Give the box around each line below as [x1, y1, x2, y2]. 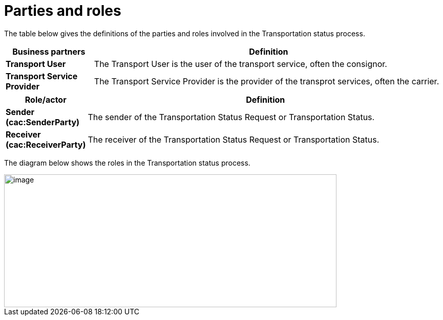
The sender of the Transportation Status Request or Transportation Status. [88, 111, 375, 122]
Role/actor [25, 94, 67, 105]
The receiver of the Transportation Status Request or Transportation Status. [88, 134, 379, 145]
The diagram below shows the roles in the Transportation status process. [4, 158, 250, 167]
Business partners [12, 46, 86, 57]
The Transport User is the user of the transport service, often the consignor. [94, 58, 387, 69]
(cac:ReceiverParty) [6, 139, 86, 150]
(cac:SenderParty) [6, 117, 80, 127]
